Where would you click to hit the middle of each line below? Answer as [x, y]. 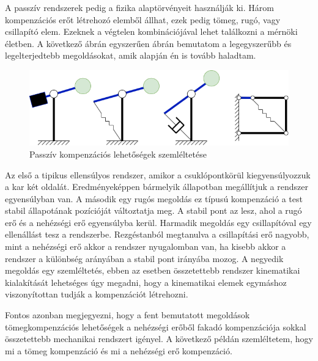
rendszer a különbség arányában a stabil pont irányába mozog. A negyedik [144, 258]
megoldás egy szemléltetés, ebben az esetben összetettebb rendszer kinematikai [153, 270]
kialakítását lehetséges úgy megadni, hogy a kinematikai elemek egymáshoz [146, 282]
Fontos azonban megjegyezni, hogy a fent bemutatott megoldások [128, 315]
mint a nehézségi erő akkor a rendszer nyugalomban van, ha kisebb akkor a [146, 246]
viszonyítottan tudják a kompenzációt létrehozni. [97, 294]
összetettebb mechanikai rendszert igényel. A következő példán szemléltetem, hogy [159, 339]
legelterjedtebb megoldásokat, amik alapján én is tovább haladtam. [131, 55]
